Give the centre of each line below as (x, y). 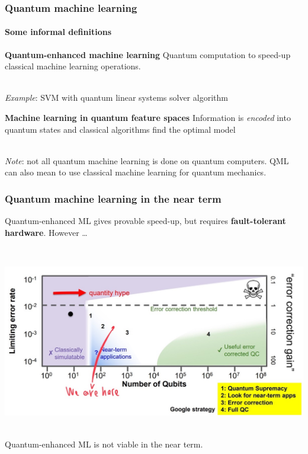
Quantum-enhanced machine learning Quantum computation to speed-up (148, 54)
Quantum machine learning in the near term (113, 198)
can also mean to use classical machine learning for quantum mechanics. (136, 172)
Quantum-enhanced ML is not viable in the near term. (104, 444)
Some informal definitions (58, 32)
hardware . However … (46, 232)
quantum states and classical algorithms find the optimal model (120, 129)
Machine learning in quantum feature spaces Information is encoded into (148, 118)
